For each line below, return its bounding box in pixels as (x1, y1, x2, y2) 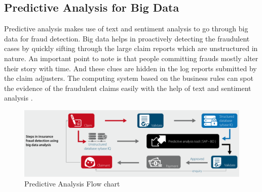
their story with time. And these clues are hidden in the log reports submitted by (4, 63, 257, 73)
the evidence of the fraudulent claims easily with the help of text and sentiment (4, 82, 251, 93)
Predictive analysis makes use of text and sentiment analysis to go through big (4, 23, 248, 34)
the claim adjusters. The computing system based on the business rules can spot (4, 73, 253, 83)
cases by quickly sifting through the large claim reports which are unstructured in (4, 43, 258, 54)
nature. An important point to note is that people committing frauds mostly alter (4, 53, 258, 63)
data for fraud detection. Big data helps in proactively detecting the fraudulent (4, 33, 250, 43)
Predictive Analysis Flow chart (24, 178, 120, 189)
